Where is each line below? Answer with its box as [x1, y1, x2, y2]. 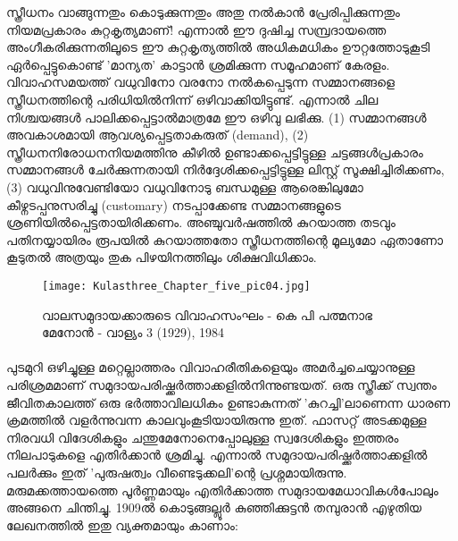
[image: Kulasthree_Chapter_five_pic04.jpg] [42, 279, 311, 292]
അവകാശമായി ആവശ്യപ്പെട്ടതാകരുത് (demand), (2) [6, 125, 309, 144]
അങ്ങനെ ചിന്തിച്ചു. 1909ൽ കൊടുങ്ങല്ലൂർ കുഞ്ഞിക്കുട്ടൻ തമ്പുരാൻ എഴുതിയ [6, 498, 422, 517]
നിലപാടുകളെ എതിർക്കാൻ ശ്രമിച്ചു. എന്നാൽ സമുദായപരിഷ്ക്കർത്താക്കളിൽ [6, 445, 428, 464]
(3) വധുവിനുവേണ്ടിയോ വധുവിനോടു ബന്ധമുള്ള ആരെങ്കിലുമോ [6, 177, 363, 196]
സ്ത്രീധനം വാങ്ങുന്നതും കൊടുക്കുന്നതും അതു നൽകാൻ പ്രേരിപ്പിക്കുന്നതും [6, 3, 400, 21]
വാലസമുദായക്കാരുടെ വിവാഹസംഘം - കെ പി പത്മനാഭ [42, 305, 373, 324]
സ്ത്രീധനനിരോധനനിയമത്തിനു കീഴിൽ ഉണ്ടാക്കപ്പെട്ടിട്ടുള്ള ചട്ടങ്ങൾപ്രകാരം [6, 142, 423, 161]
